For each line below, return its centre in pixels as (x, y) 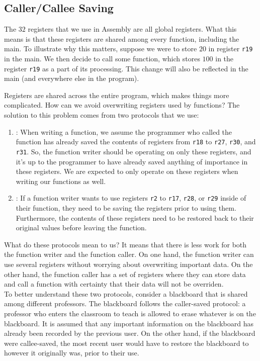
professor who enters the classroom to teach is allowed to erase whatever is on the (130, 313)
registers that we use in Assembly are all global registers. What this (132, 29)
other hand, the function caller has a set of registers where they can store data (125, 274)
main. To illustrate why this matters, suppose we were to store (101, 49)
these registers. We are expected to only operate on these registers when (127, 171)
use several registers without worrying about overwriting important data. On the (128, 264)
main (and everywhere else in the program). (72, 78)
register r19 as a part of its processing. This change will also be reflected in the (126, 68)
